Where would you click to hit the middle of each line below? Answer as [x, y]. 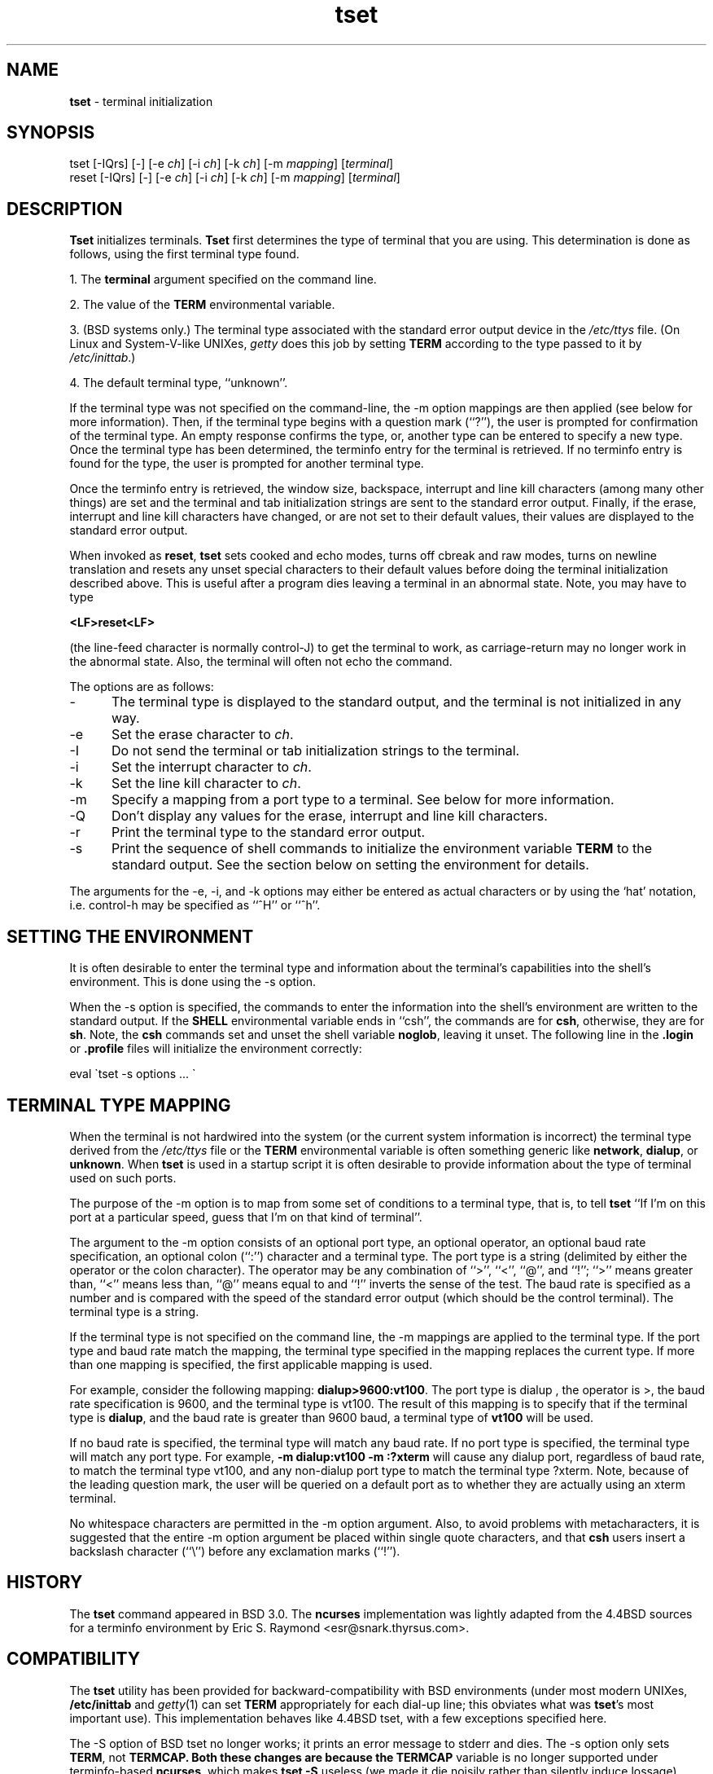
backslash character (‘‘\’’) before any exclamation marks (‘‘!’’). [235, 1551]
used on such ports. [123, 1178]
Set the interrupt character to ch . [211, 767]
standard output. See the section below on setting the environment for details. [350, 865]
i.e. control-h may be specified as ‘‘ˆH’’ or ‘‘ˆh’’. [195, 905]
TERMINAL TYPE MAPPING [119, 1105]
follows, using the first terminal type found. [184, 254]
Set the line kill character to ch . [206, 784]
